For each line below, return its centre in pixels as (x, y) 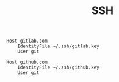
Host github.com (27, 62)
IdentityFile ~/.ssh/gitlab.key (58, 46)
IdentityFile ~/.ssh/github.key (58, 67)
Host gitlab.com (27, 41)
